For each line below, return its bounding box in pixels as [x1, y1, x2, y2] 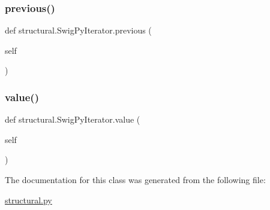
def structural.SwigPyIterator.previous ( [5, 24, 152, 36]
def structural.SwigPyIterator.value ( [5, 113, 140, 126]
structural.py [5, 193, 52, 206]
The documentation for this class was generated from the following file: [5, 174, 266, 185]
